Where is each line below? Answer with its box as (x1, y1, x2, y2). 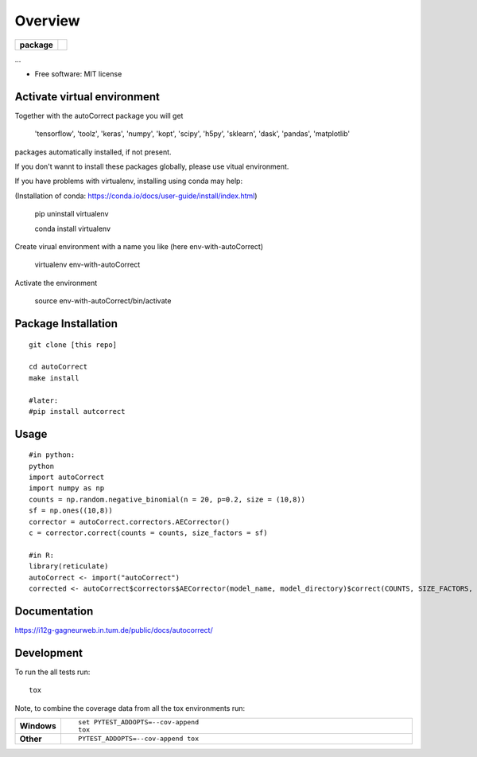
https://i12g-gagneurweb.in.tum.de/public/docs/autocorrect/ (14, 625, 214, 634)
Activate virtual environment (14, 90, 161, 103)
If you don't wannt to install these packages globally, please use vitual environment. (14, 162, 289, 171)
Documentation (14, 604, 94, 618)
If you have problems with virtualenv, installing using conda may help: (14, 176, 242, 186)
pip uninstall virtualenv (34, 209, 109, 219)
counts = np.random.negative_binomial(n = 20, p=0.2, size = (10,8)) (29, 494, 306, 504)
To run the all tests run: (14, 667, 91, 677)
